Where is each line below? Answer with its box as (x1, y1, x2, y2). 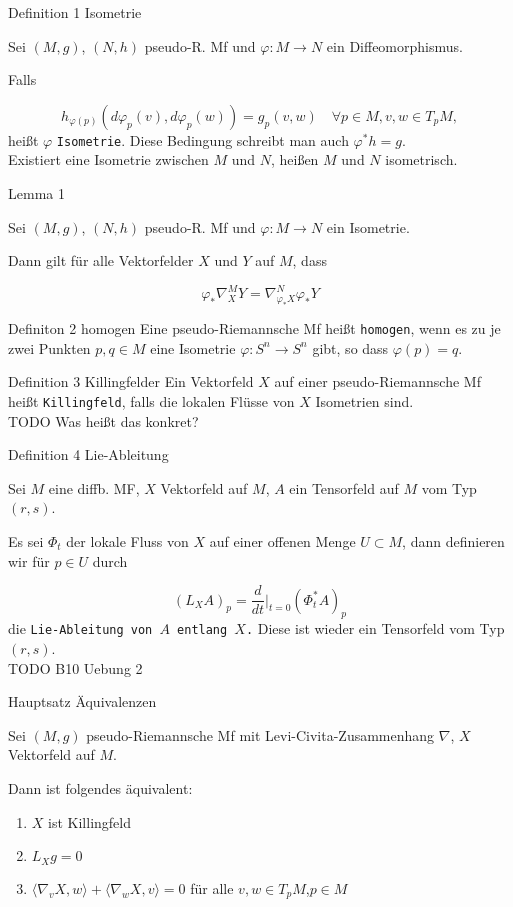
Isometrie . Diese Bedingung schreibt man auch (56, 129, 349, 150)
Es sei (8, 530, 44, 551)
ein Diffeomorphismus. (326, 35, 463, 56)
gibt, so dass (312, 337, 389, 358)
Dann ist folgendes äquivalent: (8, 778, 193, 799)
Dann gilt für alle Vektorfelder (8, 250, 194, 271)
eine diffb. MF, (48, 477, 140, 498)
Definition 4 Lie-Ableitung (8, 444, 169, 465)
